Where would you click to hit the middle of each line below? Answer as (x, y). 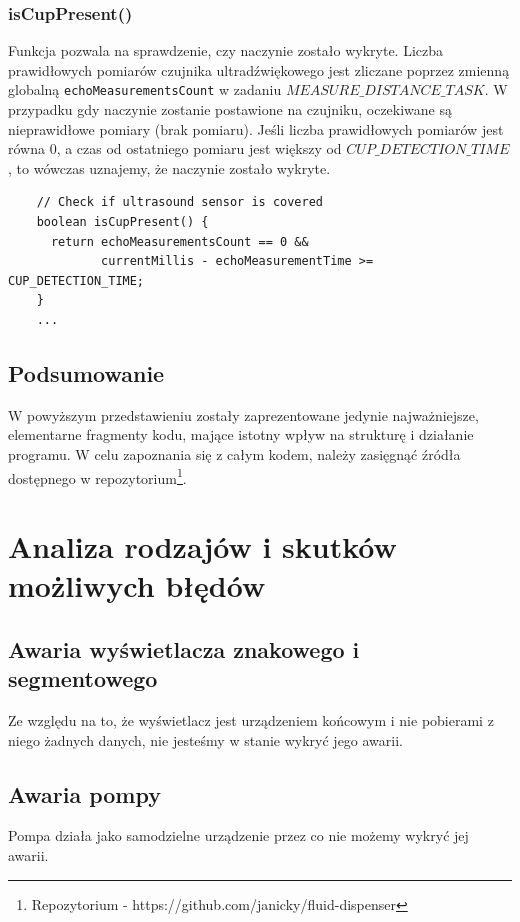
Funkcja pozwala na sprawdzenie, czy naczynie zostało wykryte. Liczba (226, 50)
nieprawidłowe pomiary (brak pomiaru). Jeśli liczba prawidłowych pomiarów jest (256, 128)
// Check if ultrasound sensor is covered (179, 202)
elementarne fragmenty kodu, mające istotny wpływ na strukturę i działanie (241, 434)
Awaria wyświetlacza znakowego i (184, 648)
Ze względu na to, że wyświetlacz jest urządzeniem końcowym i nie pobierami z (251, 719)
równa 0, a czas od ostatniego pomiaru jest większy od (175, 148)
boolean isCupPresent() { (122, 222)
